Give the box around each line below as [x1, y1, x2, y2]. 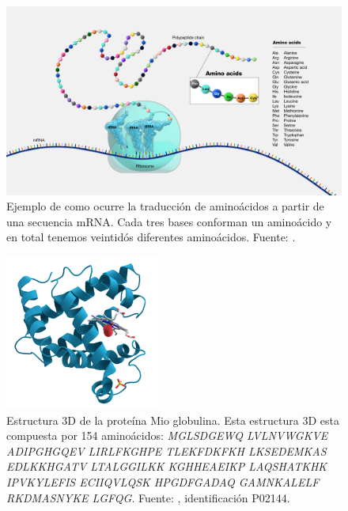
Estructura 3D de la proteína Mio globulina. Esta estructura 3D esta [6, 411, 339, 428]
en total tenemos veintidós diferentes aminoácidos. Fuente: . [6, 229, 296, 245]
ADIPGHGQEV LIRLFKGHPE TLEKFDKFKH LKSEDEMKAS [6, 442, 327, 459]
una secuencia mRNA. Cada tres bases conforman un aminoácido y [6, 213, 332, 229]
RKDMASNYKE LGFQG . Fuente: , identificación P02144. [6, 489, 290, 505]
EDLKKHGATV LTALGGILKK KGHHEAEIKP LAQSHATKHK [6, 458, 327, 475]
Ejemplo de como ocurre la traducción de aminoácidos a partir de [6, 198, 324, 214]
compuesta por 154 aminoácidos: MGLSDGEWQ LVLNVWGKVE [6, 427, 328, 444]
